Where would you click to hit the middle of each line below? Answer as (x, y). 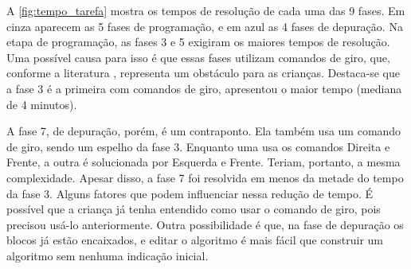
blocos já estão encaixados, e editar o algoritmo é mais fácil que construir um (195, 240)
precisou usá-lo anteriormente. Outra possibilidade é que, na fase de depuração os (205, 224)
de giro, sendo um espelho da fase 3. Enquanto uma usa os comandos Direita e (198, 146)
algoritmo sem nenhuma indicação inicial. (108, 255)
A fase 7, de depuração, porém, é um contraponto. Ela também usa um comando (204, 131)
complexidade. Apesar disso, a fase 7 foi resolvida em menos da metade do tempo (205, 177)
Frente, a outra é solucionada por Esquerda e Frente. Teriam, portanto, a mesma (204, 162)
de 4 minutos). (42, 104)
